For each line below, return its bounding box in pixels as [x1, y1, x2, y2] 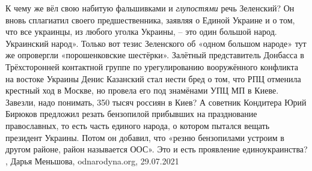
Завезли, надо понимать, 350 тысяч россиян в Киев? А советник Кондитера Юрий [5, 95, 307, 108]
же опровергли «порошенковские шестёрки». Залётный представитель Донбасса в [5, 49, 304, 61]
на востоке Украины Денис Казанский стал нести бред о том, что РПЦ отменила [5, 72, 301, 85]
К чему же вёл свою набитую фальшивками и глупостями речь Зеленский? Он [5, 2, 295, 14]
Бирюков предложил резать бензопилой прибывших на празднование [5, 107, 257, 120]
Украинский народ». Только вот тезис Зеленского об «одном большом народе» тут [5, 37, 307, 49]
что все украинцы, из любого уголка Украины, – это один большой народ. [5, 25, 277, 38]
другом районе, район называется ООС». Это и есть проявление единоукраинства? [5, 143, 308, 155]
